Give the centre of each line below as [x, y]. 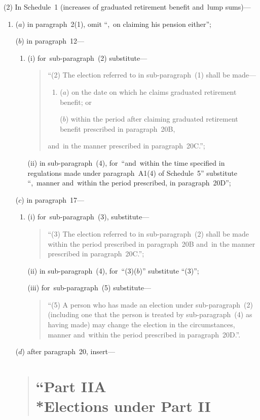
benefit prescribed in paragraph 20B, [118, 128]
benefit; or [76, 102]
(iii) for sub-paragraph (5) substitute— [89, 288]
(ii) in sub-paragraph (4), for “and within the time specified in [126, 162]
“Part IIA [71, 386]
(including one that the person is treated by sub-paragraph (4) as [150, 314]
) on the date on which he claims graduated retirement [152, 91]
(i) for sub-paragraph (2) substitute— [87, 58]
